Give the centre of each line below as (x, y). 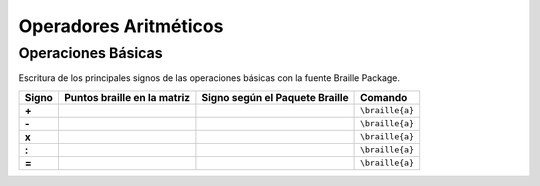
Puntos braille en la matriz (126, 97)
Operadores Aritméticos (121, 26)
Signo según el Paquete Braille (275, 97)
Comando (384, 97)
